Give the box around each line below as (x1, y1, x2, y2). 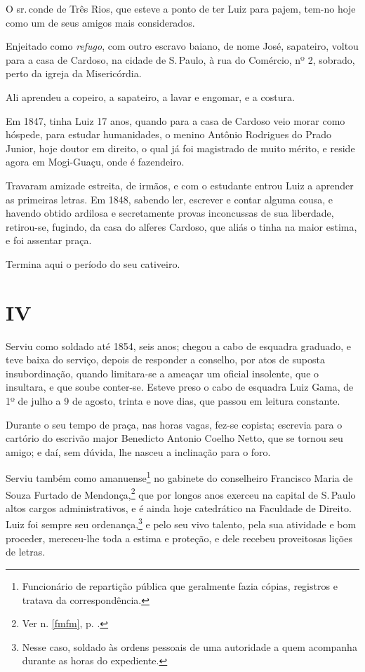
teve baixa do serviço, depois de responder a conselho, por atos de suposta (6, 352, 325, 367)
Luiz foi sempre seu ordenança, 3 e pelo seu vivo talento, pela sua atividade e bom (6, 515, 357, 532)
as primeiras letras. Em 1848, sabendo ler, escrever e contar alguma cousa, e (6, 191, 333, 206)
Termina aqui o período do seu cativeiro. (6, 256, 180, 271)
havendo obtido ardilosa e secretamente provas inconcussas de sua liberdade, (6, 206, 334, 220)
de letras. (6, 544, 46, 559)
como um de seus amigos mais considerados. (6, 15, 195, 29)
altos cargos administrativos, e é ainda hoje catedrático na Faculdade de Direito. (6, 500, 352, 515)
